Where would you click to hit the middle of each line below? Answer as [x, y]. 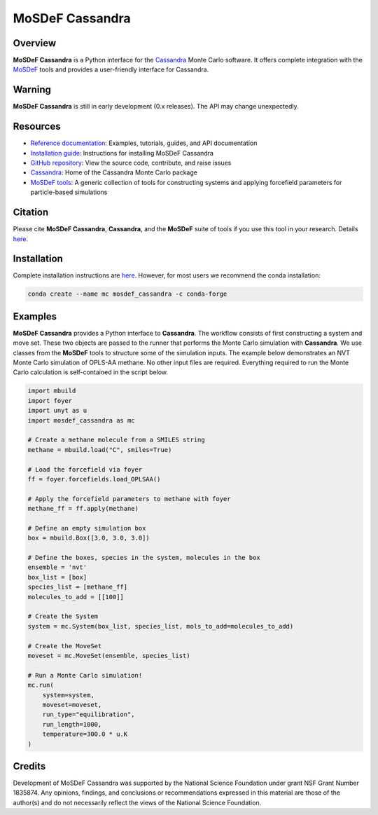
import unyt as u [57, 411]
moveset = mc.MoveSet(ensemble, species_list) [109, 656]
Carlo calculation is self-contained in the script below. [90, 372]
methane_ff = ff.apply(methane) [83, 509]
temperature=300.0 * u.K [85, 734]
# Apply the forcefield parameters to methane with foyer [129, 499]
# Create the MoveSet [65, 646]
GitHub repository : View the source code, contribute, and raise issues [131, 163]
